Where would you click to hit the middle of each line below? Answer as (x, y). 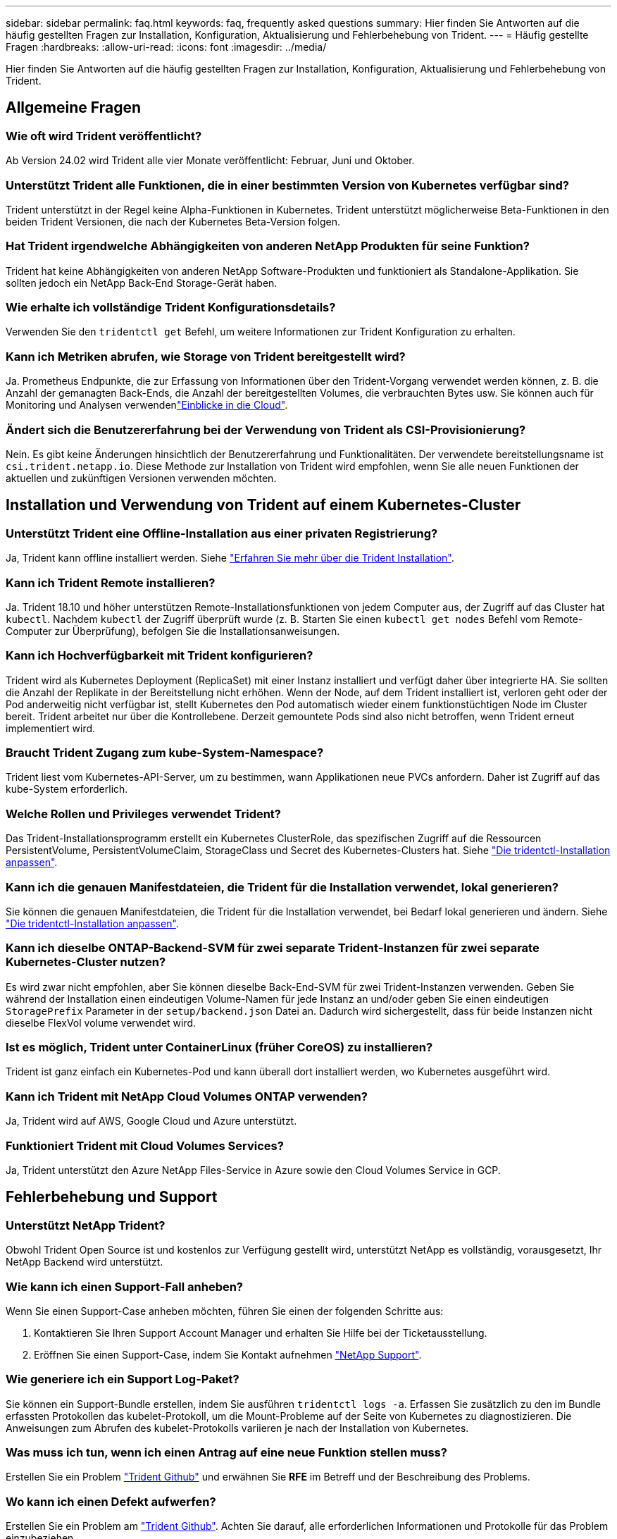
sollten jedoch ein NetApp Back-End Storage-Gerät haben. (142, 283)
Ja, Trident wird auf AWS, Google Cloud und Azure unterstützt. (151, 1121)
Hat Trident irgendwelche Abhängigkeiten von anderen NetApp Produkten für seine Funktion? (268, 246)
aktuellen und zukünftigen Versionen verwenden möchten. (141, 478)
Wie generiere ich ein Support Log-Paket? (123, 1379)
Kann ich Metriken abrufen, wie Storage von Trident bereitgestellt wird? (206, 356)
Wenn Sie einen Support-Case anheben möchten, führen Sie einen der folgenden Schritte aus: (225, 1311)
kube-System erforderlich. (67, 789)
